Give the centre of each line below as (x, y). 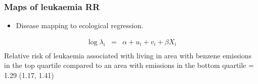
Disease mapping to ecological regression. (80, 25)
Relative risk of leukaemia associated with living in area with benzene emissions (128, 55)
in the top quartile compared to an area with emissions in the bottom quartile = (129, 65)
